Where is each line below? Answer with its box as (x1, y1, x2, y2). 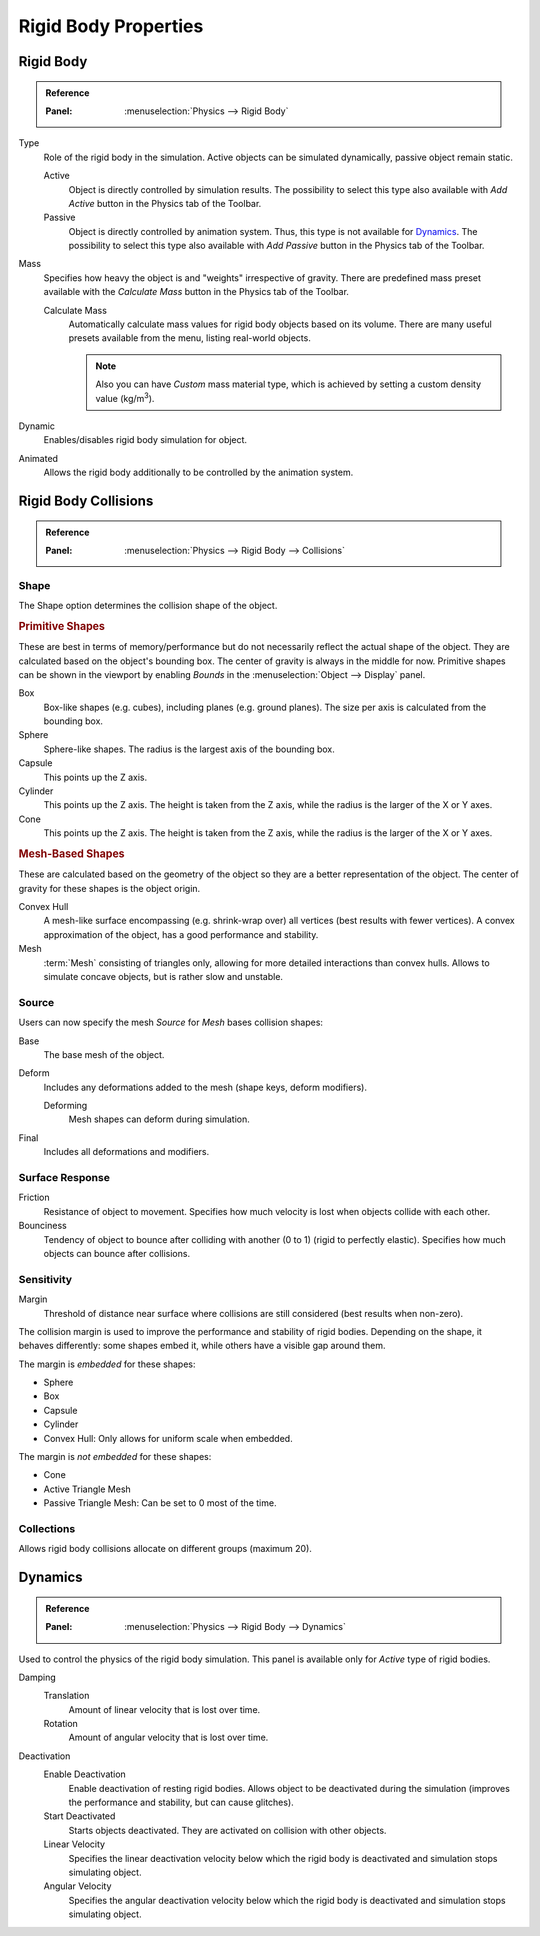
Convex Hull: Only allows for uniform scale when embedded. (43, 1432, 294, 1444)
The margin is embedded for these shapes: (18, 1358, 196, 1370)
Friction (18, 1191, 50, 1204)
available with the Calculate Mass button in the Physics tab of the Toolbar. (43, 286, 350, 298)
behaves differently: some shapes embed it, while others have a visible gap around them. (18, 1340, 386, 1352)
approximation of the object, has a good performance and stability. (43, 928, 319, 940)
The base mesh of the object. (43, 1048, 165, 1060)
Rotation (43, 1718, 79, 1730)
